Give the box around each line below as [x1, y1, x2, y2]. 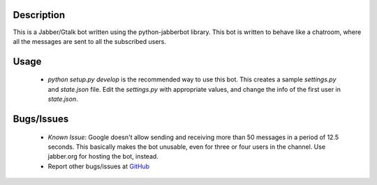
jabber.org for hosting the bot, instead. [47, 152, 158, 161]
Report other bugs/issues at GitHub [47, 162, 150, 170]
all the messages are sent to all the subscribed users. [13, 37, 167, 45]
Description [13, 9, 66, 21]
